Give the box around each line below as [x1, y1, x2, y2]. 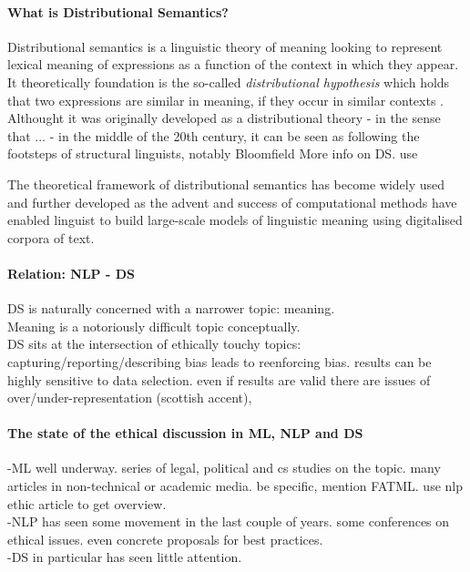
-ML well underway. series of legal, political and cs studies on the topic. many [7, 458, 441, 477]
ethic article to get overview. [7, 494, 167, 513]
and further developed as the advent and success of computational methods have [7, 192, 457, 211]
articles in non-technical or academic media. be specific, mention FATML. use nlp [7, 476, 464, 495]
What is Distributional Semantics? [7, 2, 229, 21]
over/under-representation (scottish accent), [7, 388, 252, 407]
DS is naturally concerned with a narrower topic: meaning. [7, 299, 335, 318]
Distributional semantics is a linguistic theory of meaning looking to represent [7, 36, 443, 56]
